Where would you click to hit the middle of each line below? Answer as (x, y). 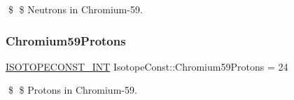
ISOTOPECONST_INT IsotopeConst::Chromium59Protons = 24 (147, 66)
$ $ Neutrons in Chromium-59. (75, 9)
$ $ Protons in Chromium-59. (72, 90)
